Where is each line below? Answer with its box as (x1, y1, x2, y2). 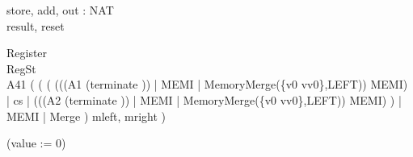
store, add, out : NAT (6, 2, 114, 18)
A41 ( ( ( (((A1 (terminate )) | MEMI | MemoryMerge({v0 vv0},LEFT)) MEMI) (6, 76, 408, 93)
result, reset (6, 17, 65, 34)
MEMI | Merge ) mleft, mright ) (6, 107, 166, 124)
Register (6, 44, 48, 61)
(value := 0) (6, 134, 66, 151)
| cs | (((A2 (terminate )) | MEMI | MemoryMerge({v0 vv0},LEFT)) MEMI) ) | (6, 91, 402, 108)
